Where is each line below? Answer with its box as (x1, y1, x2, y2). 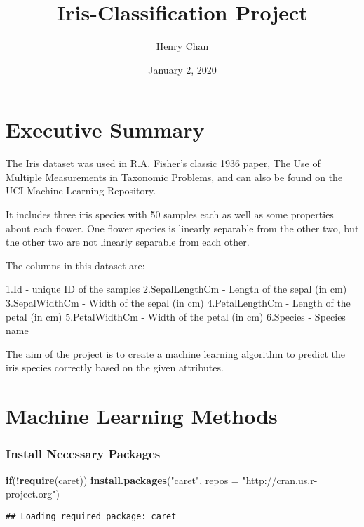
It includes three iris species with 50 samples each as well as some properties (6, 207, 334, 222)
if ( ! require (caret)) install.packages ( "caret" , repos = (6, 472, 239, 487)
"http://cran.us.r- (242, 472, 318, 487)
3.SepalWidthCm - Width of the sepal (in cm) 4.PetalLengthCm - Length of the (6, 295, 351, 309)
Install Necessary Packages (6, 445, 161, 462)
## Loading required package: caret (6, 511, 177, 521)
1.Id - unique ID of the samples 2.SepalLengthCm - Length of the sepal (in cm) (6, 281, 347, 296)
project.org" (6, 486, 56, 501)
